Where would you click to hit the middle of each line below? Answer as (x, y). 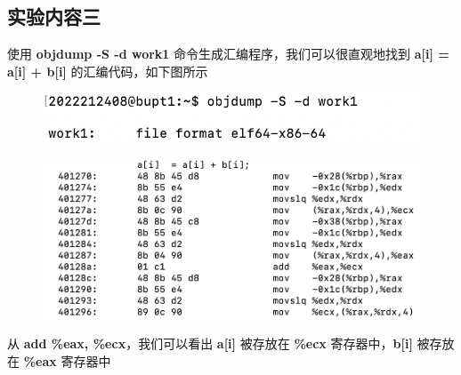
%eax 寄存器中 (67, 361)
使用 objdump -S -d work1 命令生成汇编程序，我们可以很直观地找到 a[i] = (228, 54)
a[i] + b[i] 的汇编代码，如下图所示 (108, 71)
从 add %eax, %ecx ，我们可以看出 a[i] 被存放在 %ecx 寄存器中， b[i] (210, 343)
